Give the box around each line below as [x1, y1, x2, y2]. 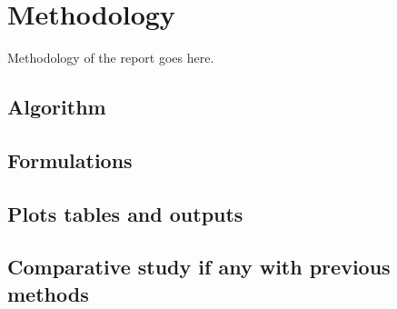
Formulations [7, 145, 133, 174]
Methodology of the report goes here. [7, 48, 214, 67]
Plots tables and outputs [7, 199, 243, 227]
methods [7, 279, 89, 307]
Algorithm [7, 93, 106, 121]
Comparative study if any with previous [7, 253, 391, 281]
